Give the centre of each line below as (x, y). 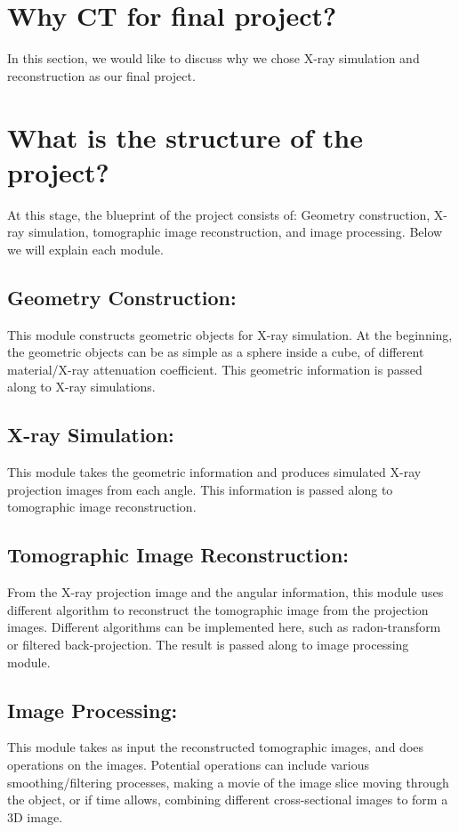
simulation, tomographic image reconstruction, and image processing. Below (236, 232)
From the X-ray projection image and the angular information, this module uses (225, 592)
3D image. (35, 816)
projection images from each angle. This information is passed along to (200, 489)
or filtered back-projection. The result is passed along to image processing (208, 644)
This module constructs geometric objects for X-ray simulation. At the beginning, (230, 334)
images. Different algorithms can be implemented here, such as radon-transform (224, 627)
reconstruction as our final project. (101, 75)
